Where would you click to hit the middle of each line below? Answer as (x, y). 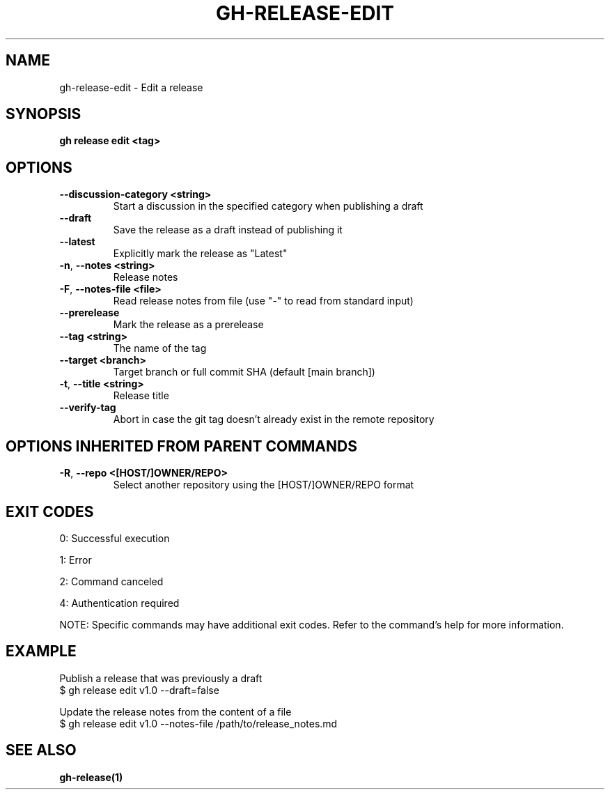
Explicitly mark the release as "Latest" (200, 254)
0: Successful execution (115, 538)
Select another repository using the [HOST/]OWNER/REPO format (264, 485)
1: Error (76, 559)
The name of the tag (160, 348)
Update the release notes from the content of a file (175, 711)
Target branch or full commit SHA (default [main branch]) (244, 372)
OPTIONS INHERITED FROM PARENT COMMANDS (181, 446)
